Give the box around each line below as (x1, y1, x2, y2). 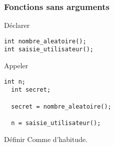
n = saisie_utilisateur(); (11, 120, 101, 127)
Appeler (4, 60, 28, 71)
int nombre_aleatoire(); (4, 37, 86, 45)
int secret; (11, 86, 51, 94)
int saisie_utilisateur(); (4, 46, 93, 53)
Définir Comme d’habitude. (4, 134, 88, 144)
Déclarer (4, 20, 30, 30)
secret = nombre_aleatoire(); (11, 103, 111, 110)
